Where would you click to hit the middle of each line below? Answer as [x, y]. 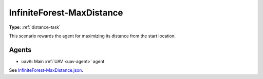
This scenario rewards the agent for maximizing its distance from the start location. [93, 36]
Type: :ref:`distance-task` [35, 27]
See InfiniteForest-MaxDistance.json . [46, 70]
